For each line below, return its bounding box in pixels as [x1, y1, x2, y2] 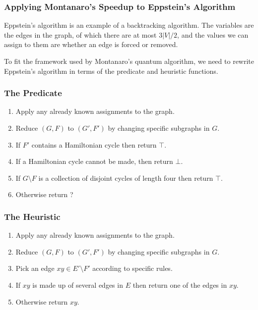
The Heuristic [4, 210, 61, 222]
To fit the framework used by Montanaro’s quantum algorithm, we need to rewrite [4, 56, 254, 66]
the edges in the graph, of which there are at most [4, 29, 157, 40]
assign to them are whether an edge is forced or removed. [4, 39, 178, 50]
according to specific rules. [92, 263, 173, 273]
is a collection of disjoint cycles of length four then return [38, 172, 213, 183]
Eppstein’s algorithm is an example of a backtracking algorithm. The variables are [4, 20, 254, 30]
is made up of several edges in [32, 279, 123, 290]
